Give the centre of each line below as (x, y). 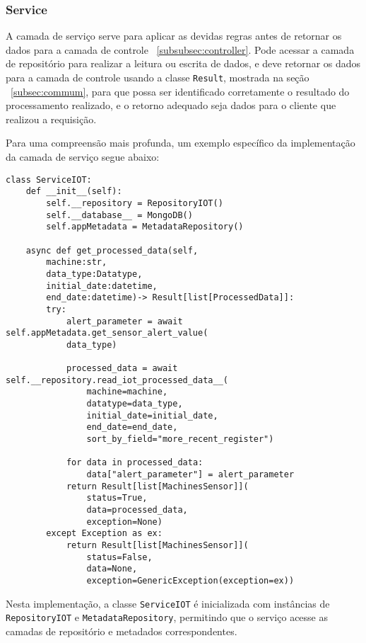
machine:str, (77, 262)
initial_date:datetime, (102, 286)
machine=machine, (127, 392)
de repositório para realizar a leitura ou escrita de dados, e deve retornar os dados (183, 63)
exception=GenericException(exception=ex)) (190, 580)
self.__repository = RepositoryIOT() (135, 203)
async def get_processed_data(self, (112, 250)
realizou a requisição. (51, 119)
